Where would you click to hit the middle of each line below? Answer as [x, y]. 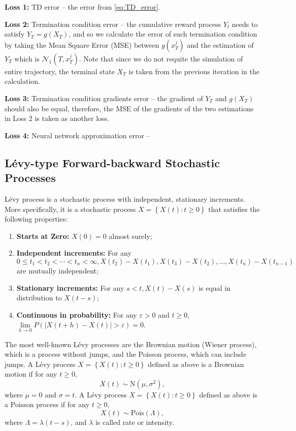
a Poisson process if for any [47, 404]
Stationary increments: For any [70, 287]
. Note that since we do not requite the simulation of [161, 58]
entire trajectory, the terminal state [60, 71]
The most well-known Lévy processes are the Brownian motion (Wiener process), [131, 344]
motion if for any [31, 374]
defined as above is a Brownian [196, 364]
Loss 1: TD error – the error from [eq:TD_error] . [83, 7]
